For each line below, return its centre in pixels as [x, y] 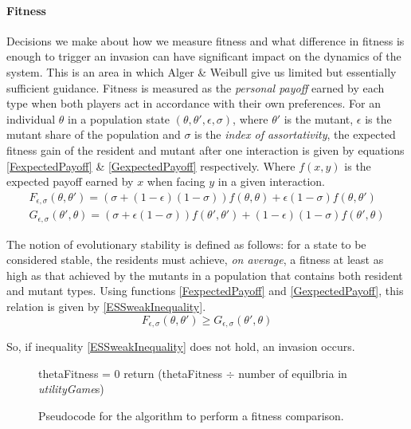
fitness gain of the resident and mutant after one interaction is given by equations [205, 150]
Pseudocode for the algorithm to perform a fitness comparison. [191, 415]
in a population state [119, 118]
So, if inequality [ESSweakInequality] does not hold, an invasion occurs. [181, 346]
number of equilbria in [293, 373]
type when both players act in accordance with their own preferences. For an [194, 103]
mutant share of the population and [94, 134]
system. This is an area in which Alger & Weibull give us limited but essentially [202, 71]
